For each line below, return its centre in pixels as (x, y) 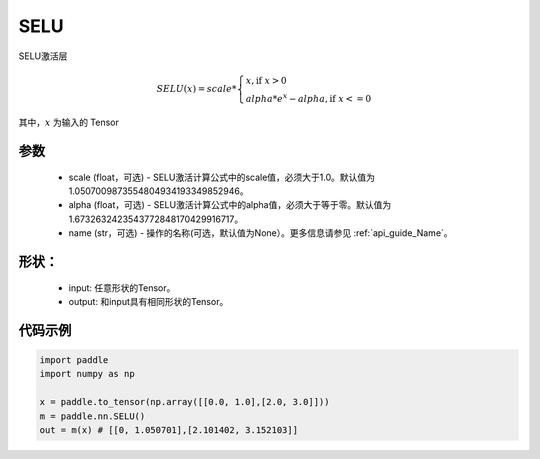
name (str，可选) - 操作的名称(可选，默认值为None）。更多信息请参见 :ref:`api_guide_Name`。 (261, 233)
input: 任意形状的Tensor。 (122, 287)
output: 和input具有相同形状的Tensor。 (148, 301)
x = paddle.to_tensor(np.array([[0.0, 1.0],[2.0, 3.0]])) (184, 402)
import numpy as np (87, 374)
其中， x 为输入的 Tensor (69, 122)
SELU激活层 (43, 56)
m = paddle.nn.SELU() (92, 416)
